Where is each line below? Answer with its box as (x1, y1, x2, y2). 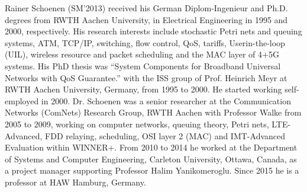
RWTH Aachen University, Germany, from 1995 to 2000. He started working (5, 83, 282, 95)
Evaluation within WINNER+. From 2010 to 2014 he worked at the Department (5, 141, 298, 153)
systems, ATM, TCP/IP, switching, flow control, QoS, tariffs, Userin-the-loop (5, 36, 285, 49)
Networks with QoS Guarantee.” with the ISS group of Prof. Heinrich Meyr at (5, 71, 287, 84)
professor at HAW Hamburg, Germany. (5, 175, 146, 188)
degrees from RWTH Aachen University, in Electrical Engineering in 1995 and (5, 13, 288, 25)
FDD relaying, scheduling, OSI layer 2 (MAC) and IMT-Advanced (45, 129, 286, 142)
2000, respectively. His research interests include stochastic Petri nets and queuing (5, 25, 302, 37)
